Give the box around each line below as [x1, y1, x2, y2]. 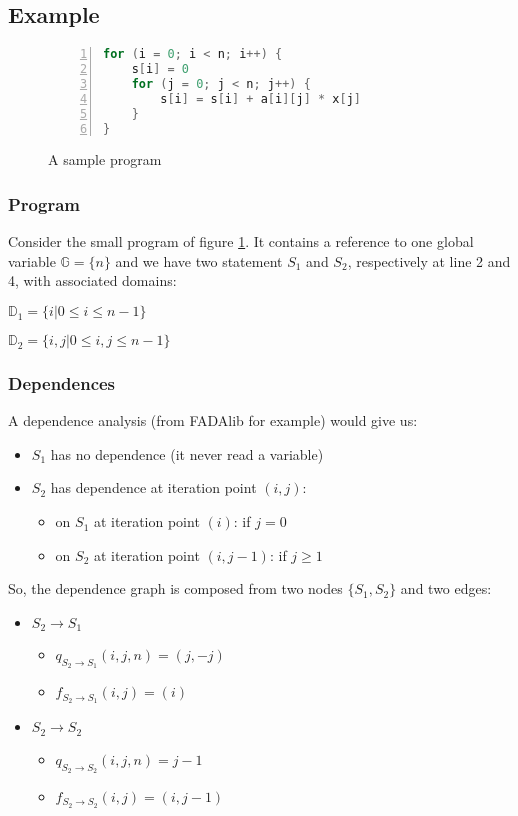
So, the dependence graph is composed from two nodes [8, 578, 343, 599]
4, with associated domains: [8, 270, 177, 291]
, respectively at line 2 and [347, 250, 511, 271]
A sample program [48, 149, 162, 170]
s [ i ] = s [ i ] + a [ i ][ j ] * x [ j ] [160, 91, 362, 106]
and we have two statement [115, 250, 283, 271]
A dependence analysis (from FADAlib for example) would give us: [8, 410, 418, 431]
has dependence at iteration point [50, 477, 257, 498]
